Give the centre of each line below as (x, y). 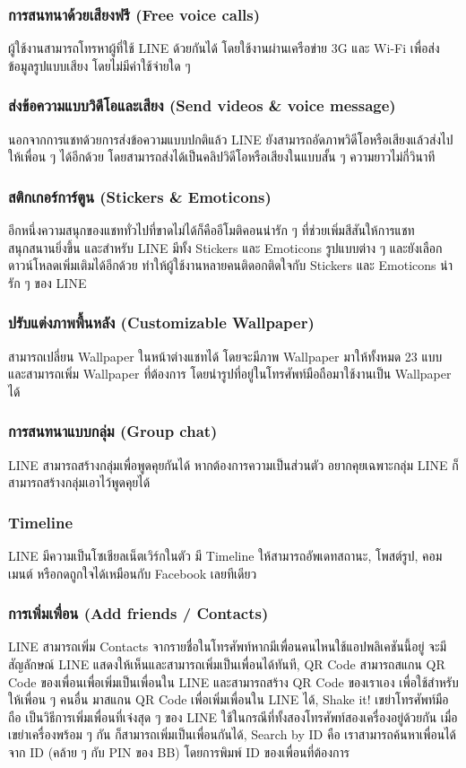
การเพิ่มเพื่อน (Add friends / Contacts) (138, 613)
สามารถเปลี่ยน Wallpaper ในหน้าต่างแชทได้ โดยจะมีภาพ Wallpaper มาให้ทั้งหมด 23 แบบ (225, 356)
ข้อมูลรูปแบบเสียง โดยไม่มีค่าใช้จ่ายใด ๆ (99, 65)
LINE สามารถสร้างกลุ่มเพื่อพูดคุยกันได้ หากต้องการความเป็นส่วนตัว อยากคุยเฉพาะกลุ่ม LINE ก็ (233, 464)
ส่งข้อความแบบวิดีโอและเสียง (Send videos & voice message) (202, 105)
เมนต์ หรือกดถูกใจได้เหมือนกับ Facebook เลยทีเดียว (133, 573)
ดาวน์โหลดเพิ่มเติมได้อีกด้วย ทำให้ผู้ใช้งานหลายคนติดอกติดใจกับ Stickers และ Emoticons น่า (230, 265)
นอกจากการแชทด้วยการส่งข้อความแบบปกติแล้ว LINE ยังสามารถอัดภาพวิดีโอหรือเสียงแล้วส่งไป (231, 139)
